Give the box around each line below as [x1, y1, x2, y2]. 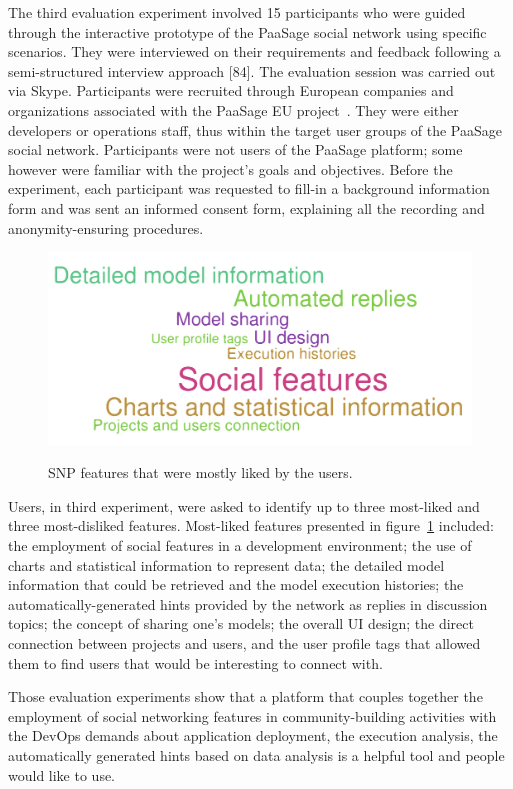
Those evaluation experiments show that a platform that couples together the [8, 686, 483, 707]
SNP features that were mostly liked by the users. [48, 462, 353, 483]
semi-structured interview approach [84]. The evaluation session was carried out [8, 60, 496, 81]
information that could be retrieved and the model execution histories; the [8, 574, 464, 595]
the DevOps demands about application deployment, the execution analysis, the [8, 725, 498, 746]
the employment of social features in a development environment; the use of [8, 535, 472, 556]
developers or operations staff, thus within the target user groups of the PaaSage [8, 119, 503, 140]
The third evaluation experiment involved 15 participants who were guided [8, 2, 466, 22]
